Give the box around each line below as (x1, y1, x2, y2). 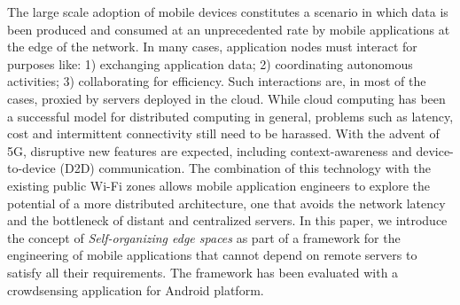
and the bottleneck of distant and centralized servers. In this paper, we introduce (7, 211, 448, 230)
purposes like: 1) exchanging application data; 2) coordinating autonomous (7, 54, 413, 73)
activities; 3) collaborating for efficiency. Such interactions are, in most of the (7, 72, 426, 90)
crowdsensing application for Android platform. (7, 280, 264, 299)
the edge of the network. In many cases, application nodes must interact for (7, 37, 417, 56)
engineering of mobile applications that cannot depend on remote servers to (7, 246, 417, 264)
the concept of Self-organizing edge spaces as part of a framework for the (7, 228, 401, 246)
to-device (7, 159, 56, 177)
